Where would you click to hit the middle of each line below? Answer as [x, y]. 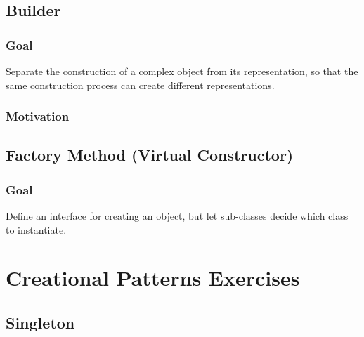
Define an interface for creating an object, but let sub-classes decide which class [177, 216]
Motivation [38, 116]
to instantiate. [36, 229]
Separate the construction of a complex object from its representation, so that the [182, 71]
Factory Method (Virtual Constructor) [150, 155]
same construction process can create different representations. [140, 85]
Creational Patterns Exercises [153, 278]
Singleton [40, 322]
